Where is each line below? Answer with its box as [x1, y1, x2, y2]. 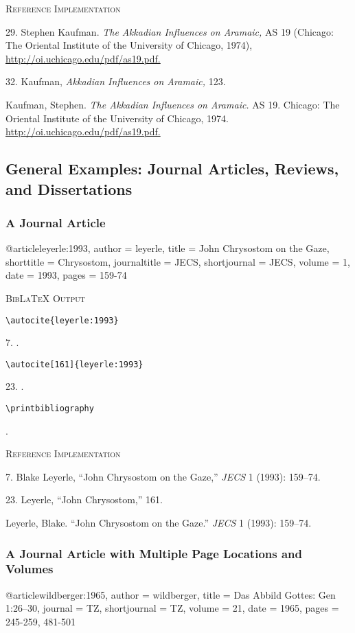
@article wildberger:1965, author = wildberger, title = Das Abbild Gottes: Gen [5, 587, 336, 601]
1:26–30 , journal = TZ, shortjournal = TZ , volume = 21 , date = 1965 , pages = [5, 601, 339, 615]
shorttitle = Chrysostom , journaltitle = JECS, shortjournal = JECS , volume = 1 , [5, 254, 350, 268]
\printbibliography [5, 404, 94, 414]
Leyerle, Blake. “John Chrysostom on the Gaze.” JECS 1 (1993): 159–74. [5, 516, 312, 530]
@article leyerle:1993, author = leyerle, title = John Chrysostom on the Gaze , [5, 241, 330, 255]
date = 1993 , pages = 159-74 [5, 268, 127, 282]
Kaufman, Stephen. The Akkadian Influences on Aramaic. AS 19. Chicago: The [5, 97, 340, 111]
